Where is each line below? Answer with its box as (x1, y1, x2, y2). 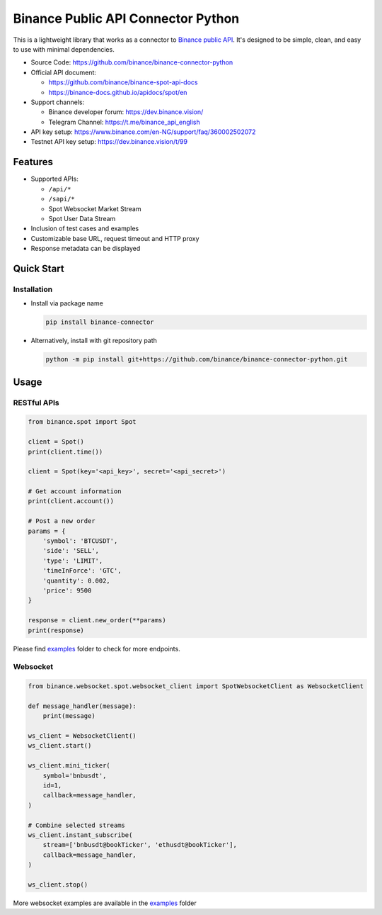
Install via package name (30, 299, 104, 308)
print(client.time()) (28, 447, 103, 456)
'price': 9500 (42, 587, 92, 595)
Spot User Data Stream (48, 214, 116, 223)
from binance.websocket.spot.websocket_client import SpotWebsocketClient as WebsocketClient (28, 683, 364, 690)
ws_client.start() (28, 741, 92, 750)
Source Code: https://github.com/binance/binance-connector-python (30, 58, 233, 67)
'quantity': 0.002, (42, 576, 111, 585)
